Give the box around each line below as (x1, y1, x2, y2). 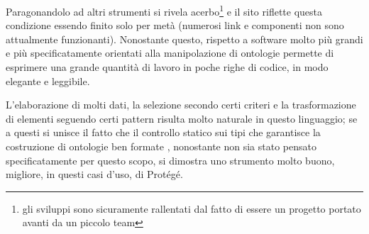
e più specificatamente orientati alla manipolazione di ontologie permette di (6, 45, 334, 60)
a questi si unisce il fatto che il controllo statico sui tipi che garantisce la (6, 125, 321, 140)
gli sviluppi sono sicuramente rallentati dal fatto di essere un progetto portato (22, 201, 361, 216)
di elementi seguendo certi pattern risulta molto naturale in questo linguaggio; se (6, 111, 358, 126)
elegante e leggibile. (6, 73, 90, 88)
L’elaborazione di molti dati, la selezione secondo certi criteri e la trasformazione (6, 97, 356, 112)
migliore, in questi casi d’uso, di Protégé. (6, 167, 183, 182)
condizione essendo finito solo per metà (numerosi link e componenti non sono (6, 18, 344, 33)
